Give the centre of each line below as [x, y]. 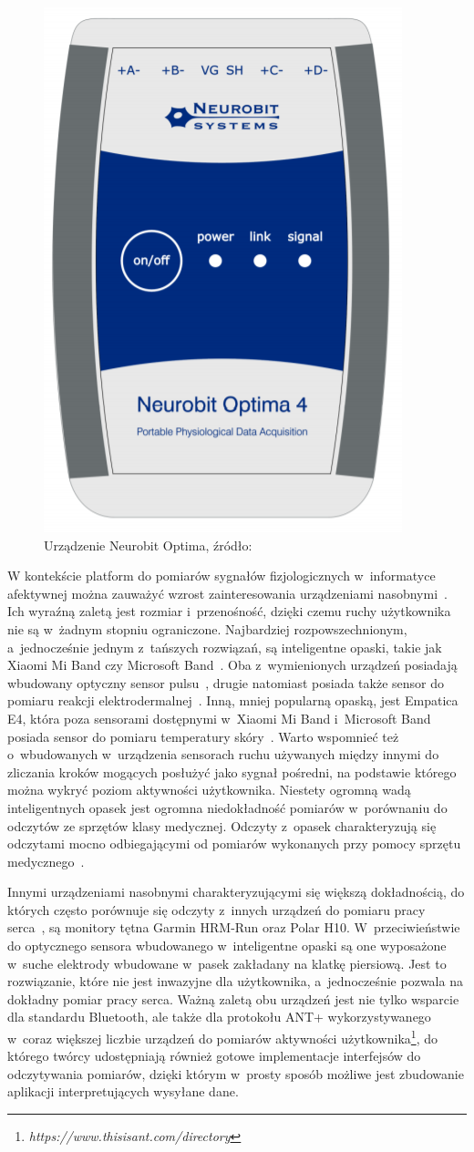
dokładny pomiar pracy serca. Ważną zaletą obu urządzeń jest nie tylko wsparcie [233, 998]
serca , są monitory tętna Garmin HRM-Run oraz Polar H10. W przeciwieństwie [234, 927]
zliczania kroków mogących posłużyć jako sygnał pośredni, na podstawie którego [232, 771]
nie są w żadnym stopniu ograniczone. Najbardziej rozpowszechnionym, [207, 628]
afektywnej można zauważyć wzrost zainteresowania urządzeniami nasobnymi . [227, 593]
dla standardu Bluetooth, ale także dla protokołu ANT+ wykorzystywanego [219, 1017]
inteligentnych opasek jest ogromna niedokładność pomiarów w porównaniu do [227, 807]
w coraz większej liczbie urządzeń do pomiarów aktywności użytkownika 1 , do [222, 1037]
